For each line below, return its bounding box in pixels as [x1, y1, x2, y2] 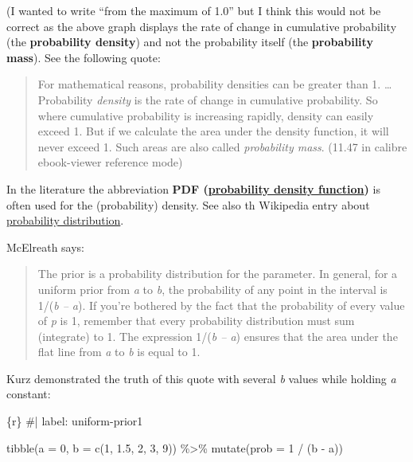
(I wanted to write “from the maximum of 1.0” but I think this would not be [6, 2, 381, 18]
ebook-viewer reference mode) [37, 154, 183, 170]
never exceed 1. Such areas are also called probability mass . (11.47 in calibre [37, 138, 407, 155]
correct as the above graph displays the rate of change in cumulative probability [6, 18, 397, 34]
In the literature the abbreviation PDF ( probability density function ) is [6, 180, 380, 197]
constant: [6, 386, 51, 402]
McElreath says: [6, 238, 84, 255]
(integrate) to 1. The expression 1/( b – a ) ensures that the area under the [37, 327, 398, 344]
